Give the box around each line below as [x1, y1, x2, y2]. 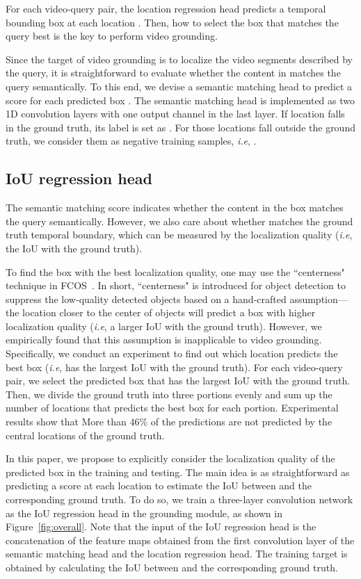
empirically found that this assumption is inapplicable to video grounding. [6, 332, 322, 347]
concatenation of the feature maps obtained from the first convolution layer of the [6, 532, 355, 547]
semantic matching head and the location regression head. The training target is [6, 546, 348, 561]
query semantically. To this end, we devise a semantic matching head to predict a [6, 79, 353, 93]
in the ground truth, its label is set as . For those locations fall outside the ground [6, 120, 355, 134]
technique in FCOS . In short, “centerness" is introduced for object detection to [6, 278, 346, 293]
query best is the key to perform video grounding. [6, 28, 218, 43]
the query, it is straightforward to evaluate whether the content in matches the [6, 65, 341, 80]
